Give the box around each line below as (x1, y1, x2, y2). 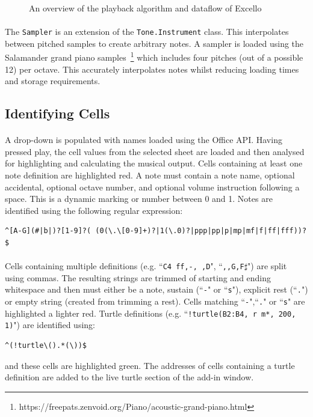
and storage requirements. (5, 75, 101, 87)
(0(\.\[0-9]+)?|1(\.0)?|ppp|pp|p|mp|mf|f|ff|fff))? (95, 227, 307, 236)
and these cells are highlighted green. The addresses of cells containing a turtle (5, 359, 295, 371)
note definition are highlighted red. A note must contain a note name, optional (5, 169, 295, 181)
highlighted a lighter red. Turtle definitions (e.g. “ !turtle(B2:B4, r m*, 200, (5, 306, 296, 319)
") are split (247, 260, 287, 272)
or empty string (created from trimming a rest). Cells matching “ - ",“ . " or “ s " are (5, 295, 305, 308)
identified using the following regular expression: (5, 204, 183, 216)
